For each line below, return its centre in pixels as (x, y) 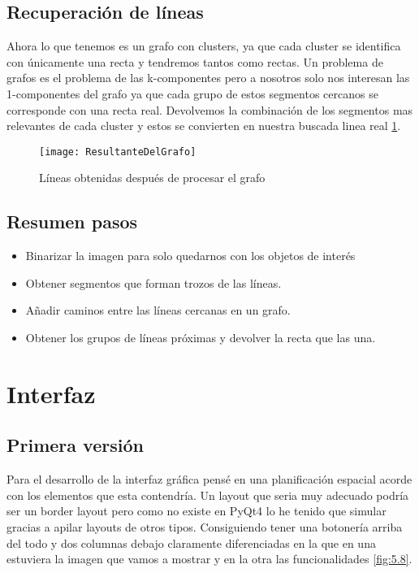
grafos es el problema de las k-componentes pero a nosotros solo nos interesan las (208, 78)
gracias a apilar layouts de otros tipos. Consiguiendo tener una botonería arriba (205, 526)
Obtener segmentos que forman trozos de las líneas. (153, 282)
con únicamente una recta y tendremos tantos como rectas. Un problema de (195, 61)
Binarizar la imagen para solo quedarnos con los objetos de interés (190, 256)
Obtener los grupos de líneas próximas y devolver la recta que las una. (201, 337)
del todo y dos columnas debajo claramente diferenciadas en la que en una (191, 543)
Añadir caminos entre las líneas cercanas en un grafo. (158, 310)
